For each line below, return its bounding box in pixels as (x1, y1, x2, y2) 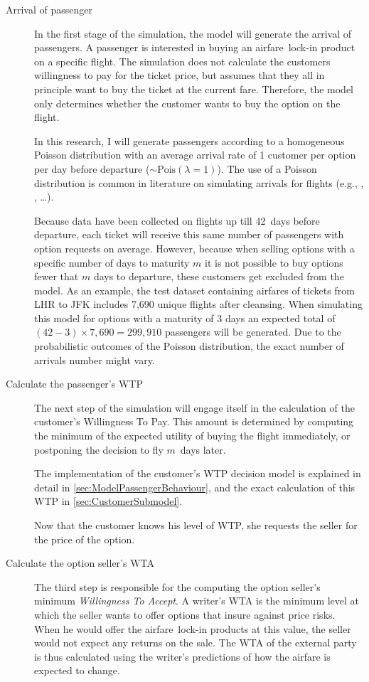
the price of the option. (34, 531, 135, 546)
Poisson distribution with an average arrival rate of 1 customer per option (34, 147, 356, 162)
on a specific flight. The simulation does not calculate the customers (34, 53, 331, 68)
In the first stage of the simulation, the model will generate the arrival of (34, 26, 352, 41)
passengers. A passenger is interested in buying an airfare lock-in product (34, 40, 355, 55)
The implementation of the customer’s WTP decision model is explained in (34, 466, 361, 481)
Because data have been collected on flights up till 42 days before (34, 213, 320, 228)
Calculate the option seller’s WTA (6, 555, 155, 570)
